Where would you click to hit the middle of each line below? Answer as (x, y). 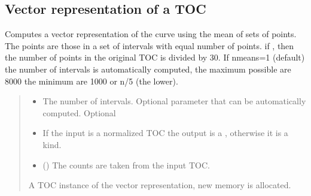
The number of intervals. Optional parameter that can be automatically (174, 101)
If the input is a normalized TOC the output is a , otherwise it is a (165, 133)
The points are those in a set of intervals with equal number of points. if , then (150, 45)
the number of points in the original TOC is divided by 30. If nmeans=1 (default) (155, 57)
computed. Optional (79, 112)
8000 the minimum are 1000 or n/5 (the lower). (92, 81)
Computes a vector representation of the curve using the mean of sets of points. (151, 34)
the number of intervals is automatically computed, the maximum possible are (148, 69)
